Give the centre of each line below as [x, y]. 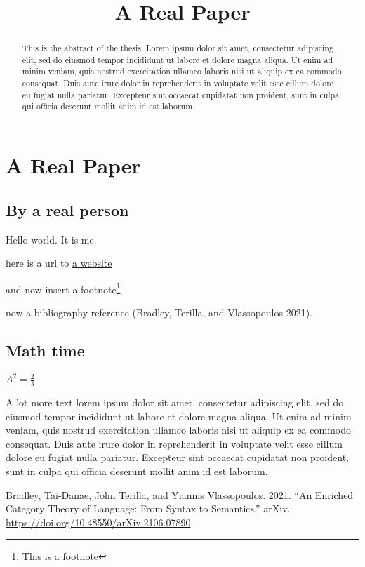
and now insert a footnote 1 [63, 288]
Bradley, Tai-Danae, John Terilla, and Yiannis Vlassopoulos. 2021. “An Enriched [180, 494]
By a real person [67, 209]
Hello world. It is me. [51, 239]
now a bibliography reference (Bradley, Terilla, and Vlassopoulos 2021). [159, 312]
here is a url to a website [59, 263]
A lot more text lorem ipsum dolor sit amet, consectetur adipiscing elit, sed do [175, 402]
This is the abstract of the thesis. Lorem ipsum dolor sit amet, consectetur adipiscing [178, 48]
